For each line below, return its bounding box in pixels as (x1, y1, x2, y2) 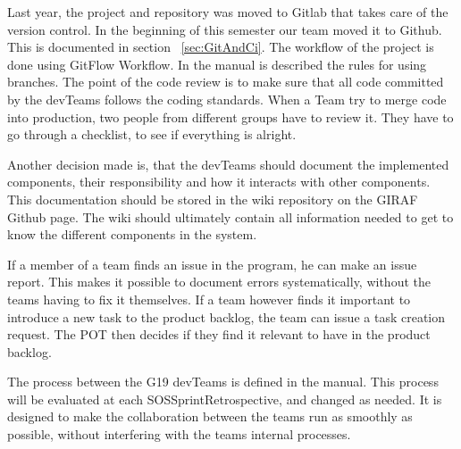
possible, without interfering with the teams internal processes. (7, 425, 351, 444)
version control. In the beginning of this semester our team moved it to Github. (7, 20, 442, 38)
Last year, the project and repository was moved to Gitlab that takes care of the (7, 3, 448, 21)
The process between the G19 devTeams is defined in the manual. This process (7, 372, 439, 391)
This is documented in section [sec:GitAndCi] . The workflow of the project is (7, 37, 434, 56)
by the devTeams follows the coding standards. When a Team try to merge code (7, 89, 447, 108)
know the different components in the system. (7, 225, 257, 244)
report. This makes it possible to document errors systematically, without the (7, 272, 431, 291)
